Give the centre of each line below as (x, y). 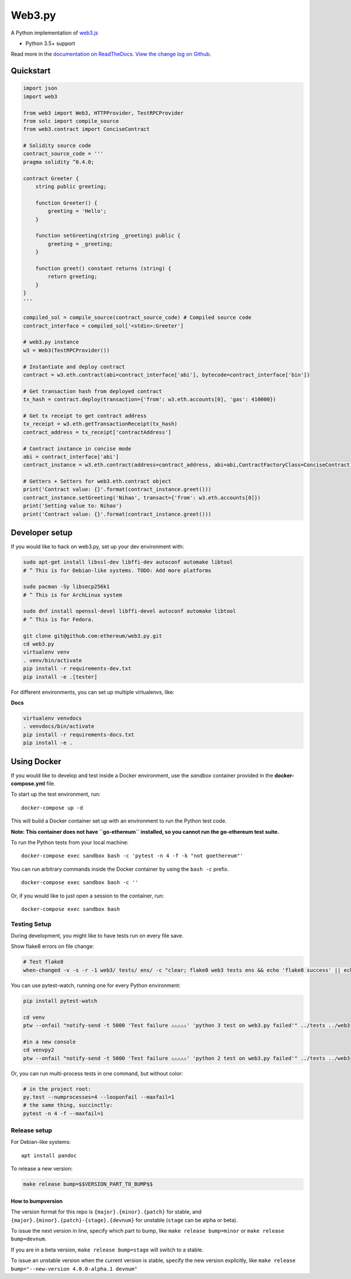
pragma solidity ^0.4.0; (59, 162)
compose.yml (28, 783)
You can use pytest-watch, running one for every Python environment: (96, 985)
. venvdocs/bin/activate (59, 726)
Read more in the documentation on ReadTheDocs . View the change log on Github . (111, 54)
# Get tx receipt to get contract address (85, 416)
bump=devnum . (29, 1239)
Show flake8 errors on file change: (52, 946)
